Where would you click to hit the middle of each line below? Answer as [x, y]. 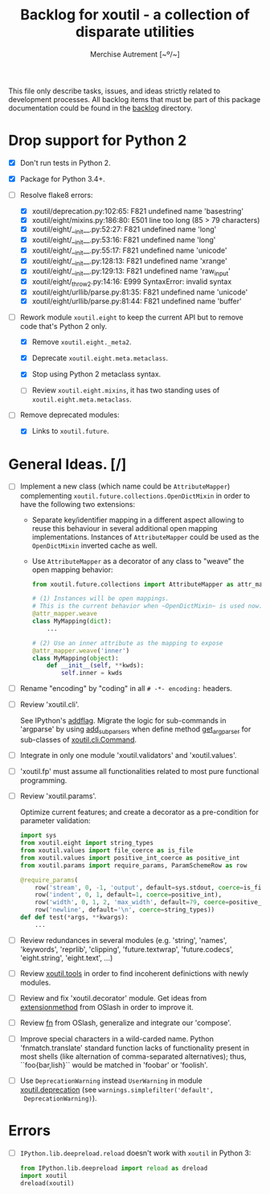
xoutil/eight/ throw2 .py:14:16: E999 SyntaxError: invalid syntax [132, 282]
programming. [43, 780]
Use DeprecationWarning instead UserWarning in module [111, 1081]
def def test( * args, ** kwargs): [74, 918]
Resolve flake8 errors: [57, 195]
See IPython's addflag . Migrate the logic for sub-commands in [123, 721]
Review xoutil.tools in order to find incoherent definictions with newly [134, 973]
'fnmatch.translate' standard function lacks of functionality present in [135, 1048]
